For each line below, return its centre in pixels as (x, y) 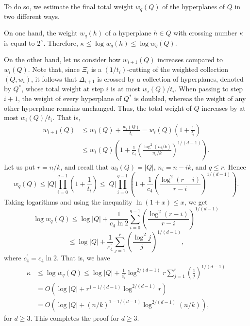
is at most (125, 89)
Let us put (20, 166)
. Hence (235, 166)
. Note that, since (54, 69)
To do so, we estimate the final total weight (69, 6)
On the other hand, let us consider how (62, 59)
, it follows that (54, 79)
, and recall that (84, 166)
